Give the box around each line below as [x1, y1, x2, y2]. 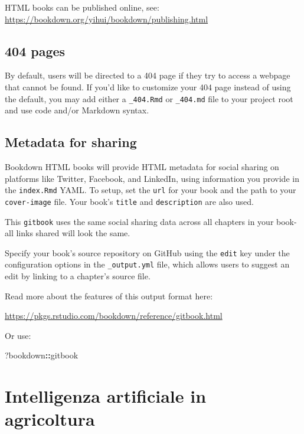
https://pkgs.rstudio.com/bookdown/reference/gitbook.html [5, 309, 223, 322]
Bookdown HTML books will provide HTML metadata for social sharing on [5, 161, 279, 173]
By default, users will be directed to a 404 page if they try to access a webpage [5, 69, 290, 81]
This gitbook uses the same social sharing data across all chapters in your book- [5, 215, 297, 227]
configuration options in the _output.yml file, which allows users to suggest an [5, 258, 290, 270]
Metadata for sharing [5, 133, 137, 151]
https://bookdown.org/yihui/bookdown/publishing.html [5, 12, 208, 25]
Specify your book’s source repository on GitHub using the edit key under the [5, 246, 290, 259]
